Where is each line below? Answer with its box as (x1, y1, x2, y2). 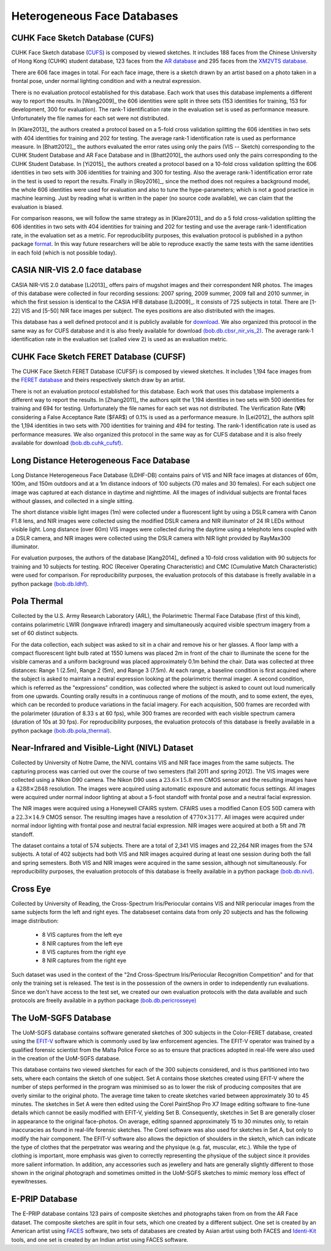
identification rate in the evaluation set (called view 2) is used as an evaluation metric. (11, 335, 228, 342)
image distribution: (11, 917, 59, 925)
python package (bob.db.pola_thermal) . (11, 727, 112, 734)
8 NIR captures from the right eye (42, 957, 127, 965)
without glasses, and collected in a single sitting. (11, 497, 134, 505)
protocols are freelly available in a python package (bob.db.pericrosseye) (11, 996, 197, 1004)
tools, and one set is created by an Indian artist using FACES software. (11, 1236, 189, 1243)
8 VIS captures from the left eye (42, 931, 123, 939)
